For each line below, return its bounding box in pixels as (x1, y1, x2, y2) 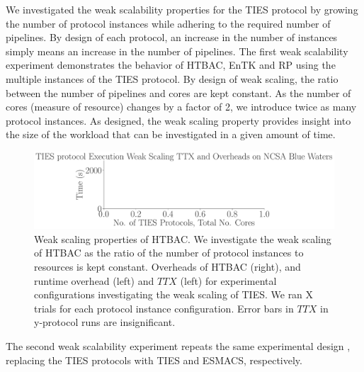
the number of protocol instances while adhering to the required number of (6, 16, 331, 30)
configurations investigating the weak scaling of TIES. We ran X (34, 287, 314, 302)
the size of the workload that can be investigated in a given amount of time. (6, 127, 336, 142)
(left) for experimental (180, 273, 277, 288)
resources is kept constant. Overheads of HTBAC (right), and (34, 259, 301, 274)
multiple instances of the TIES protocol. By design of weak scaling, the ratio (6, 71, 339, 86)
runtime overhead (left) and (34, 273, 154, 288)
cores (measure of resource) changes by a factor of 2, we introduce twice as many (6, 99, 357, 114)
